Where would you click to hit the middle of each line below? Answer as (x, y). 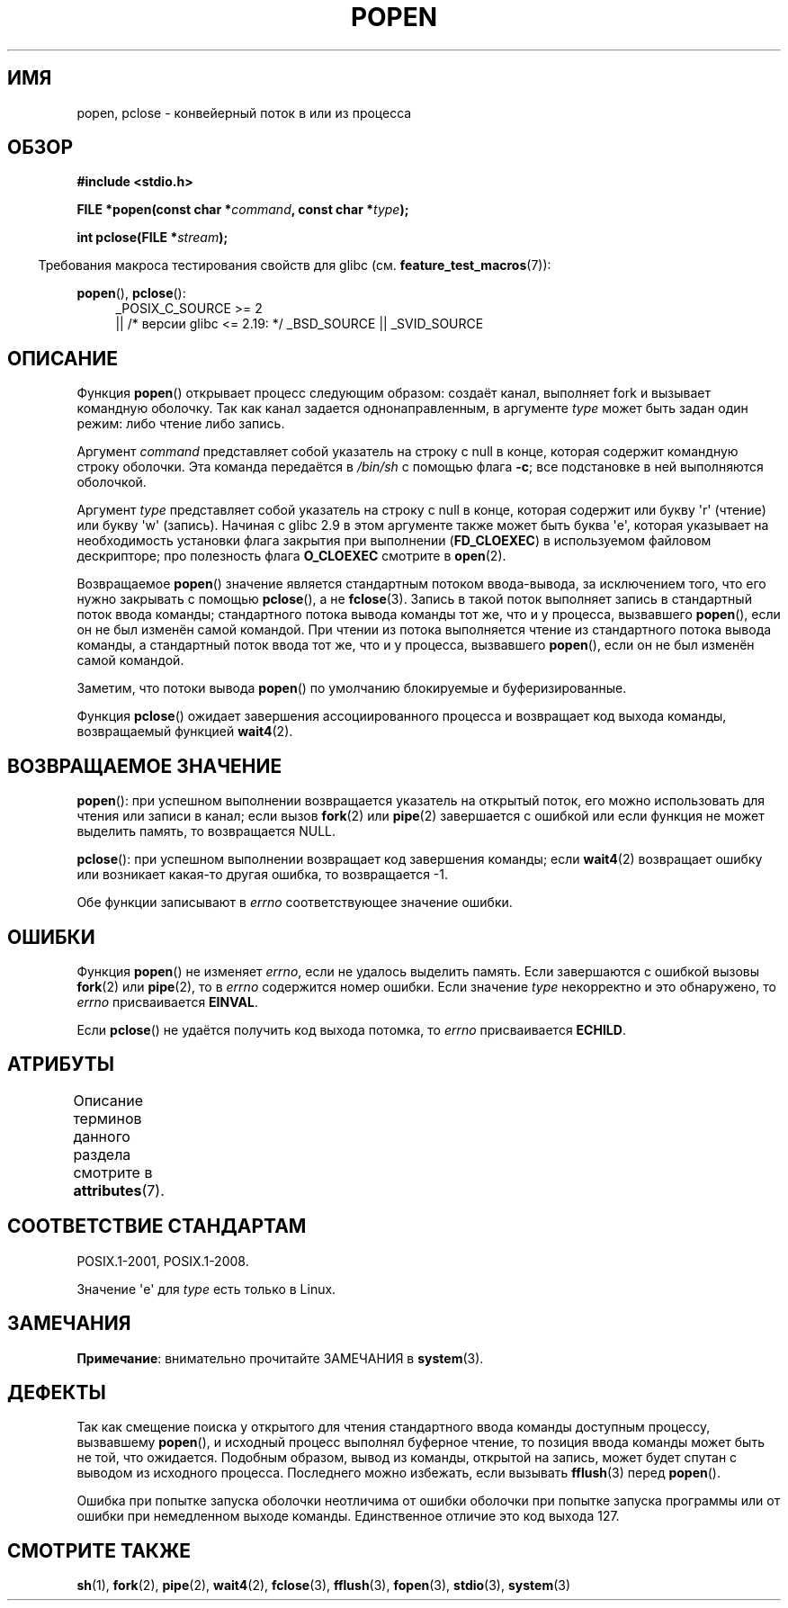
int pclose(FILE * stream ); (152, 238)
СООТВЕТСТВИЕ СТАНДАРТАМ (157, 1226)
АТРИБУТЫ (61, 1065)
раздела (102, 1154)
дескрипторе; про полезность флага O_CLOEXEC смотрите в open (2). (291, 556)
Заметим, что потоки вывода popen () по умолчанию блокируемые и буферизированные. (352, 688)
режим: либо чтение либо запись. (181, 424)
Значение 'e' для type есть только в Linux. (206, 1289)
